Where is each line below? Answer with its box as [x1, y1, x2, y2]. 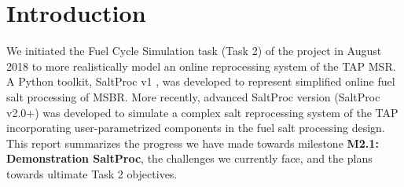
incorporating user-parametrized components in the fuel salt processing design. [6, 119, 385, 136]
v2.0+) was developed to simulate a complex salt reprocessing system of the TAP [6, 104, 398, 120]
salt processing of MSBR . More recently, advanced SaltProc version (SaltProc [6, 88, 380, 104]
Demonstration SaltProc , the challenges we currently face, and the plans [6, 150, 373, 167]
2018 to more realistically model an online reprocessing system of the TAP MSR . [6, 57, 396, 74]
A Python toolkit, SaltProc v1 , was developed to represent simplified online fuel [6, 73, 395, 90]
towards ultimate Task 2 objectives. [6, 165, 178, 181]
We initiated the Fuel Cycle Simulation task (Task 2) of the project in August [6, 42, 382, 59]
